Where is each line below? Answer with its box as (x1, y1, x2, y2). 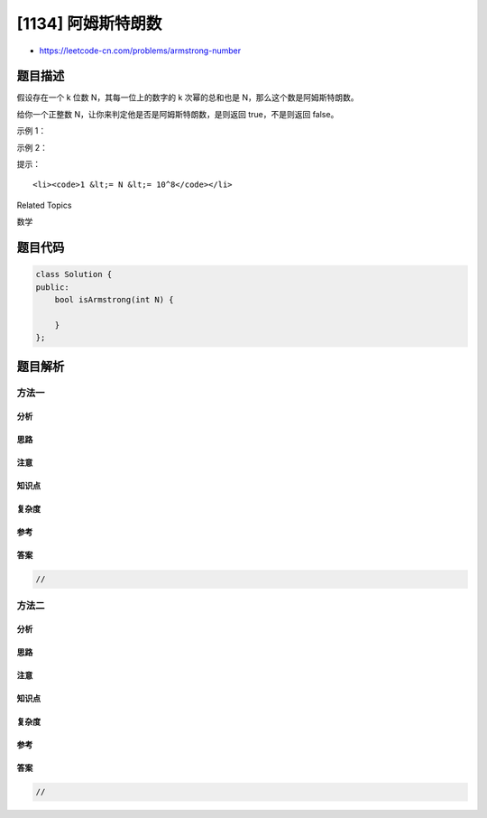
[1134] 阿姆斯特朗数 (16, 14, 162, 33)
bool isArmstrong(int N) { (54, 294, 175, 304)
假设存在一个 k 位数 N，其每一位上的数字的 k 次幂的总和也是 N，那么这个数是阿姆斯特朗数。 (16, 92, 360, 103)
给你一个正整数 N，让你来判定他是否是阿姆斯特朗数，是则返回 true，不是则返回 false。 (16, 108, 339, 119)
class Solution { (35, 269, 113, 280)
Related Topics (16, 200, 72, 210)
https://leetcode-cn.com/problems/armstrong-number (39, 45, 242, 56)
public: (35, 282, 69, 293)
